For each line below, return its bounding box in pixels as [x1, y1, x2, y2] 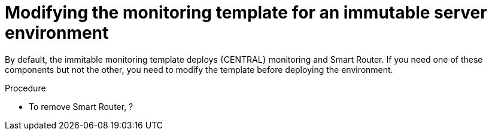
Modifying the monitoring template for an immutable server [5, 2, 487, 23]
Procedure [5, 82, 46, 93]
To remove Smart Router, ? [29, 101, 133, 112]
